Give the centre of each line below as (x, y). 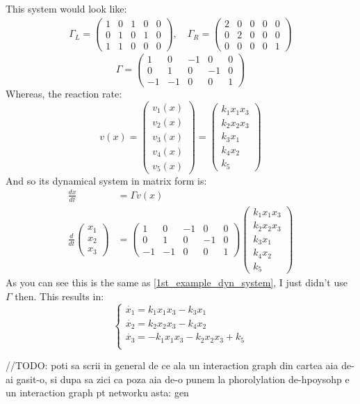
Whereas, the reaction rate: (64, 93)
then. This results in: (59, 296)
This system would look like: (66, 8)
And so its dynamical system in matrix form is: (106, 180)
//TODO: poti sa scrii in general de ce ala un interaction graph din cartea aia (172, 365)
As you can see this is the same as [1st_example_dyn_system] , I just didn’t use (177, 282)
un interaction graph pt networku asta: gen (97, 393)
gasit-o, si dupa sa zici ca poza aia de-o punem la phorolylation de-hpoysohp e (183, 379)
